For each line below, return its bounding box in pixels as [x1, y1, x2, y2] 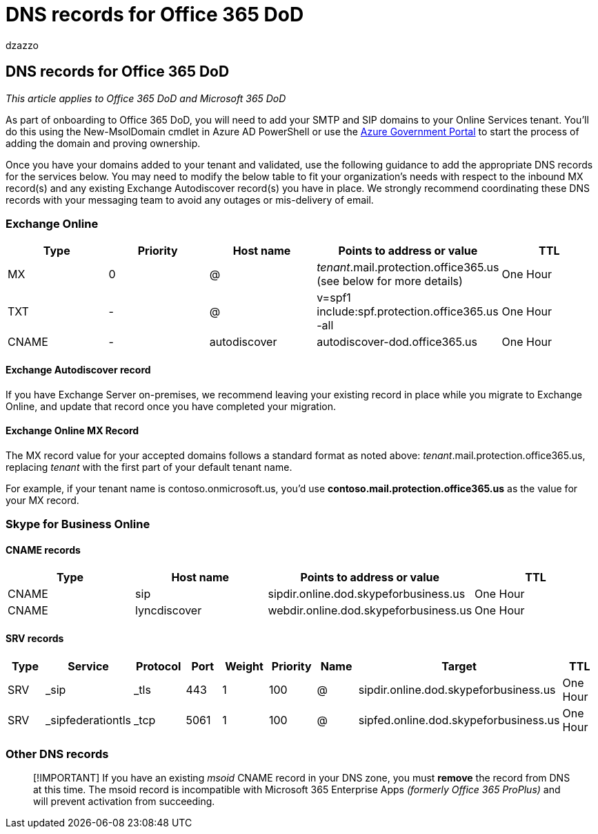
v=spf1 [317, 291, 351, 305]
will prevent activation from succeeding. [33, 795, 215, 808]
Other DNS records [6, 746, 109, 761]
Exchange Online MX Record [6, 425, 139, 437]
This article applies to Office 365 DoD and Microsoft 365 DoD [6, 92, 286, 104]
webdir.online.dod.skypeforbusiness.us [268, 603, 472, 618]
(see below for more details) [317, 274, 463, 289]
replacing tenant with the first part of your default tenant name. [6, 460, 292, 473]
